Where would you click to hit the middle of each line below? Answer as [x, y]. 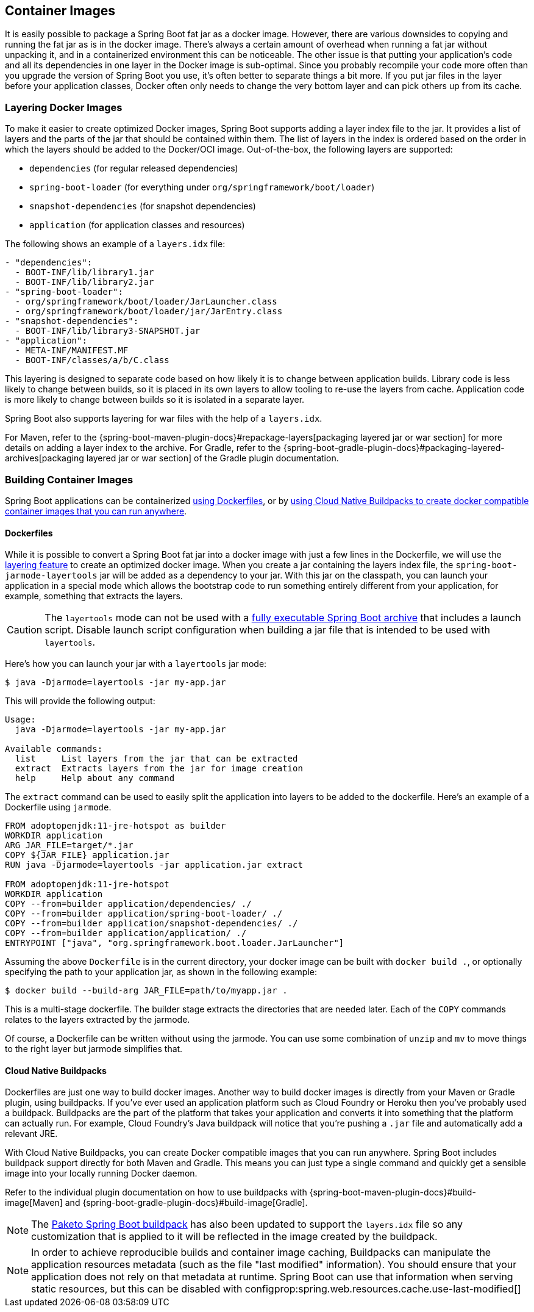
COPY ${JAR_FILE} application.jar [87, 855]
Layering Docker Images [64, 107]
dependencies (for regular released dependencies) [134, 168]
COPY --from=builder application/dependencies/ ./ [128, 904]
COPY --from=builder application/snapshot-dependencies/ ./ [151, 924]
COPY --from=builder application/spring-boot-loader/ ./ [144, 914]
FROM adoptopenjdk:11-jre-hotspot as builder [116, 826]
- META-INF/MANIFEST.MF [72, 351]
